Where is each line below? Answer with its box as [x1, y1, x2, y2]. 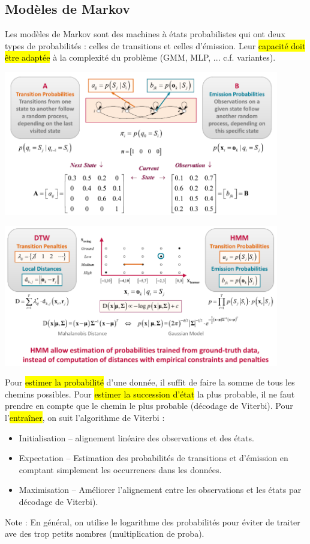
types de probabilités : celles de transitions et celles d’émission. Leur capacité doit [5, 39, 306, 52]
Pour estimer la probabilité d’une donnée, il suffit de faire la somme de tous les [5, 376, 295, 388]
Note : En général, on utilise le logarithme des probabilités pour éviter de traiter [5, 515, 300, 528]
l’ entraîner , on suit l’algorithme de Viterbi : [5, 411, 165, 423]
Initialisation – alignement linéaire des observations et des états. [19, 431, 254, 444]
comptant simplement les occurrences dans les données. [19, 463, 222, 476]
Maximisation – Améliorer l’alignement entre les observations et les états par [19, 483, 302, 496]
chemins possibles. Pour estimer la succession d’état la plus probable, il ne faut [5, 387, 295, 400]
